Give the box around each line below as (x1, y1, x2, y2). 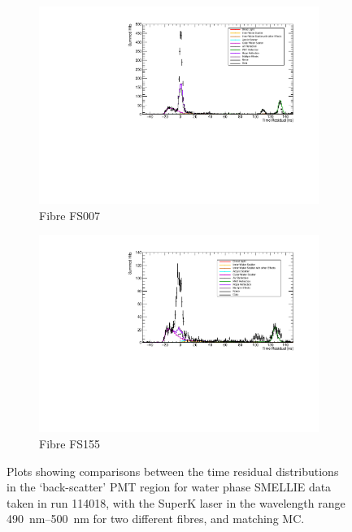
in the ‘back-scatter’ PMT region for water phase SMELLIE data (7, 478, 332, 495)
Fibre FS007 (39, 206, 101, 223)
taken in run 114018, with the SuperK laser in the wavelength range (7, 494, 345, 511)
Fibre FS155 (39, 435, 101, 452)
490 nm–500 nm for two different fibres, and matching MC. (7, 510, 305, 527)
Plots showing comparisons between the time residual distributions (7, 462, 339, 479)
